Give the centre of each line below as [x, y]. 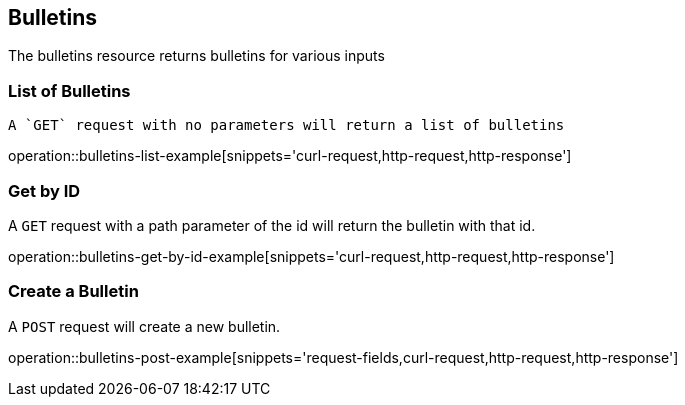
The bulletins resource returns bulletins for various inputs [196, 56]
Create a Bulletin [73, 291]
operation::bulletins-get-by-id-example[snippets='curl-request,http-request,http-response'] [311, 256]
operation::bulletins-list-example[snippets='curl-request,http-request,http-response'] [290, 156]
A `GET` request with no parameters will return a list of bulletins [286, 125]
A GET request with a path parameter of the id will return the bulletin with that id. [272, 225]
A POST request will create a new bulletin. [144, 326]
